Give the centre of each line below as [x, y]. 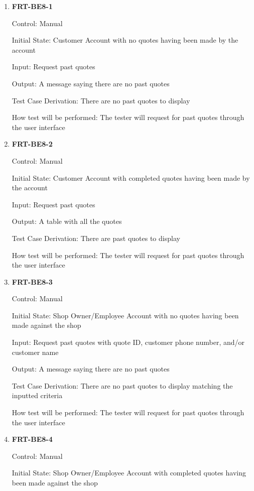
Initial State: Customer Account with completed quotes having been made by [131, 177]
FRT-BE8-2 [32, 144]
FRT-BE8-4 [32, 439]
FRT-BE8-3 [32, 281]
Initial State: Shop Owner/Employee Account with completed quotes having [129, 473]
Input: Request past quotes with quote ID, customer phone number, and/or [128, 342]
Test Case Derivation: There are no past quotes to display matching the [122, 385]
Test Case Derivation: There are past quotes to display [96, 238]
